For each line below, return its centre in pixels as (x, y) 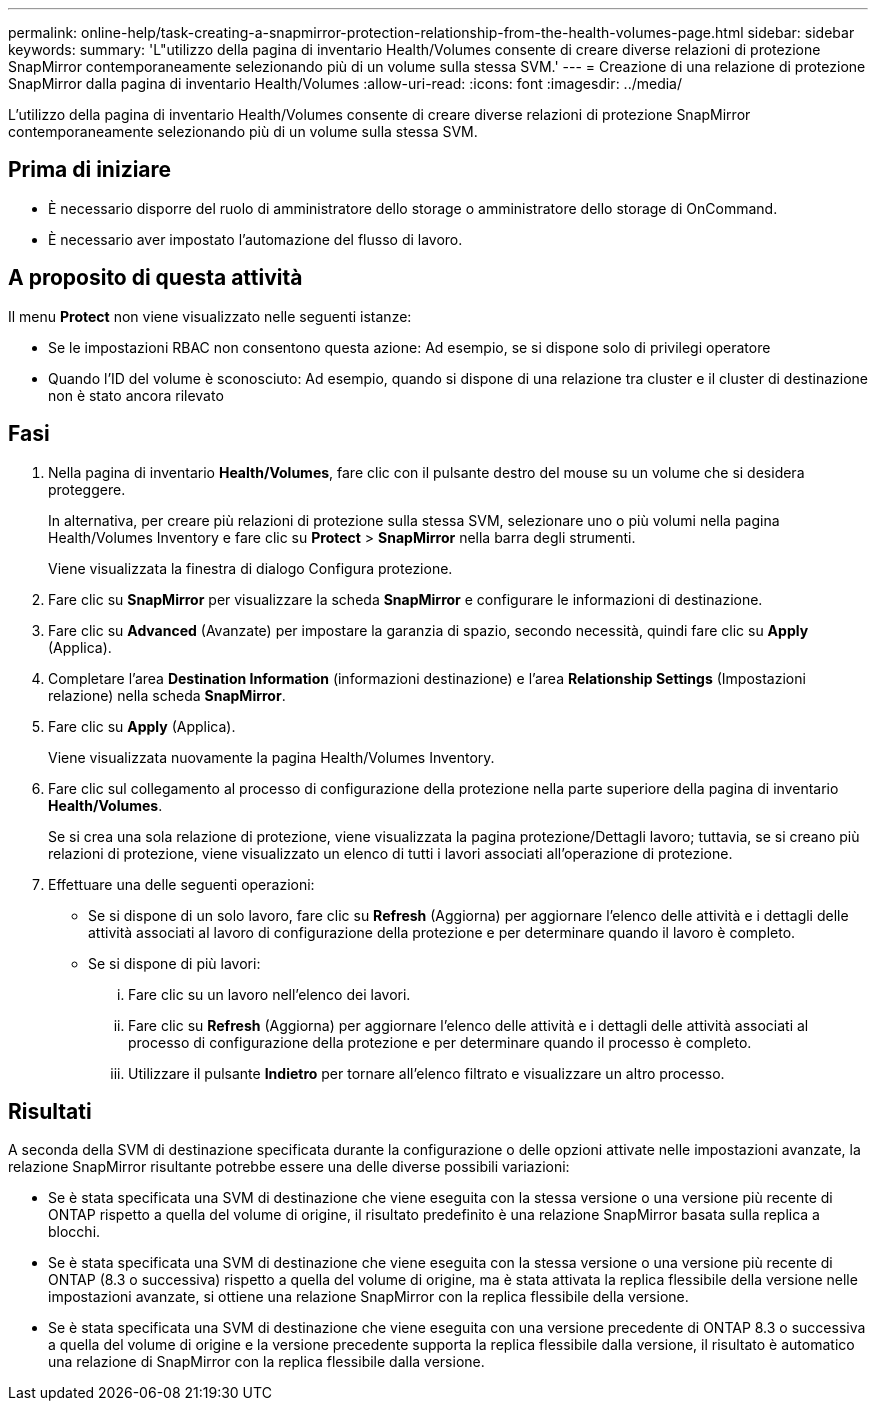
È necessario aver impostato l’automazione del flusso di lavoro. (255, 239)
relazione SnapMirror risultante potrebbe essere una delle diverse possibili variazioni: (289, 1167)
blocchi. (74, 1232)
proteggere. (87, 489)
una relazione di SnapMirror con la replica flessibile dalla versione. (266, 1362)
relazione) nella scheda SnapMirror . (167, 695)
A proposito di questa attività (155, 278)
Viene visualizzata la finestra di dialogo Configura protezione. (250, 568)
